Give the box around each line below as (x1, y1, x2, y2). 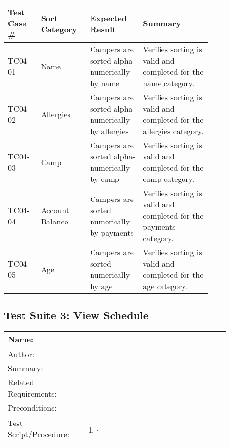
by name (90, 77, 119, 89)
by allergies (90, 125, 129, 136)
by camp (90, 173, 119, 184)
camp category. (143, 173, 195, 184)
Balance (41, 215, 68, 227)
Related (8, 377, 34, 388)
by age (90, 280, 113, 291)
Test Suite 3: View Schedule (4, 308, 149, 323)
